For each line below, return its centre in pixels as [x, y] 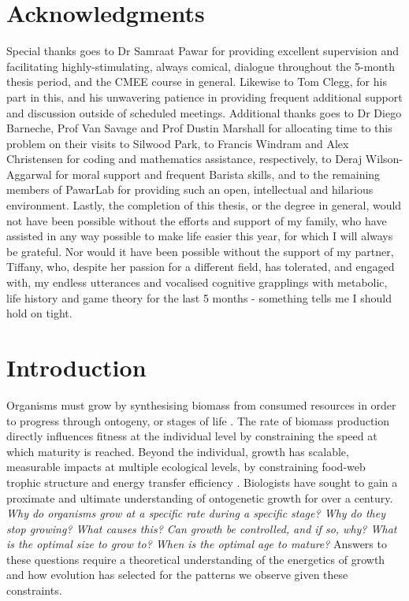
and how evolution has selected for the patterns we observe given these [177, 575]
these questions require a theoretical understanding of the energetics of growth [196, 559]
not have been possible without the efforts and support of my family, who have [197, 220]
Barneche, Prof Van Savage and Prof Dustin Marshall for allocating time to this [199, 128]
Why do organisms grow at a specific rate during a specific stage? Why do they [196, 513]
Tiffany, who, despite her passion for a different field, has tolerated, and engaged [201, 267]
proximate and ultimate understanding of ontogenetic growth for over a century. [200, 497]
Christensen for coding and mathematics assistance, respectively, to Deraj [184, 159]
